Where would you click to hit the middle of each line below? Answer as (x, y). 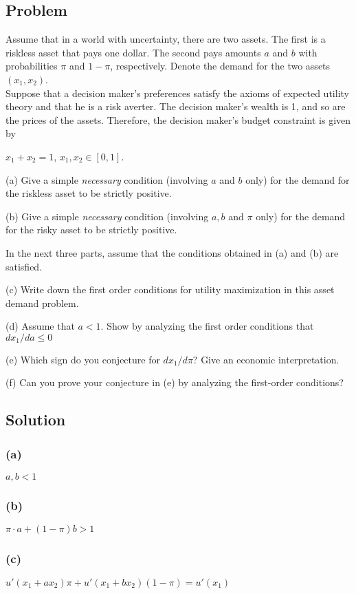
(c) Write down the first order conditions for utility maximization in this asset (170, 289)
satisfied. (24, 266)
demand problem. (42, 303)
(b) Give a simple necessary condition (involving (107, 216)
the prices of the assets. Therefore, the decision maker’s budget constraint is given (178, 119)
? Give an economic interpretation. (266, 359)
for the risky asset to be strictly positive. (91, 230)
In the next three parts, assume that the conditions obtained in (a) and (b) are (172, 252)
